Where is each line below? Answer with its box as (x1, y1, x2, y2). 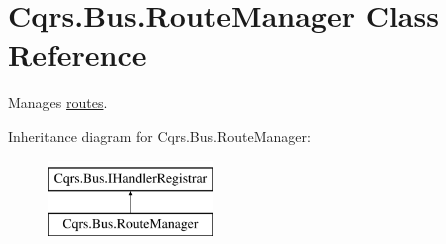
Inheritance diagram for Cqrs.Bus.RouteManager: (8, 125, 311, 146)
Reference (8, 34, 147, 75)
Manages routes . (8, 92, 108, 113)
